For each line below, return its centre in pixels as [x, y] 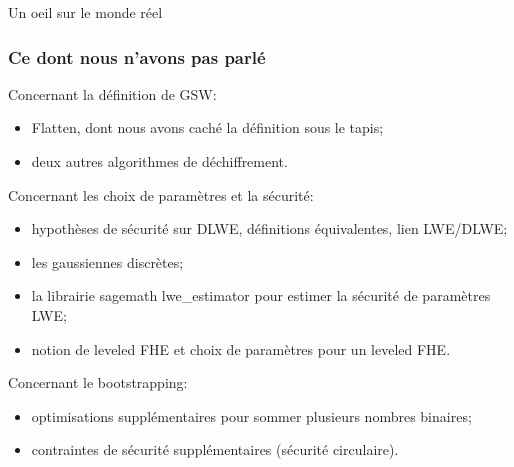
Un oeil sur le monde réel [85, 12]
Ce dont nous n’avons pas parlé [137, 56]
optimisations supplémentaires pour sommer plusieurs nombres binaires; [251, 415]
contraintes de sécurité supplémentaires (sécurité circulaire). [215, 449]
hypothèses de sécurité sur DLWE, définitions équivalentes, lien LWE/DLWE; [269, 228]
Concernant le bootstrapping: [98, 382]
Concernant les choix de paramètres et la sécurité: [161, 194]
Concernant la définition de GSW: [112, 93]
